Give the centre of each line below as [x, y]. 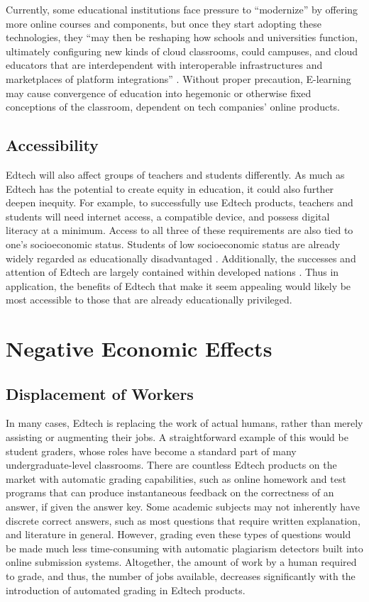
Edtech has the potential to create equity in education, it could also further [170, 188]
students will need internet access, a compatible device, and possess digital [168, 216]
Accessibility [52, 145]
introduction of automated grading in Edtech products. [126, 590]
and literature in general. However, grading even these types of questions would [178, 534]
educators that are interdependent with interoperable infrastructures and [164, 65]
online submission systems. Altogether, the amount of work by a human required [181, 562]
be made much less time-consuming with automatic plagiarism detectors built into [184, 548]
